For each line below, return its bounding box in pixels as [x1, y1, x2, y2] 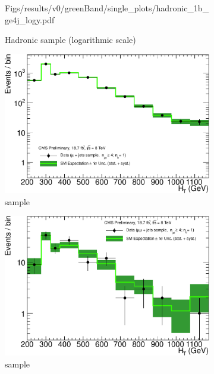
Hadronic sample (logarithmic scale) [5, 33, 136, 46]
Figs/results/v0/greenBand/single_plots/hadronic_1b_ [5, 2, 209, 14]
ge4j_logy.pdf [5, 13, 55, 26]
